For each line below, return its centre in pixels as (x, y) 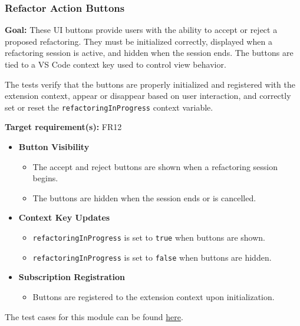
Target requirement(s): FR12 (63, 127)
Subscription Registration (72, 277)
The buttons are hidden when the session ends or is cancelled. (144, 197)
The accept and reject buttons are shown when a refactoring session (155, 166)
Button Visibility (54, 147)
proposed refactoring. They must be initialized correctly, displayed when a (139, 41)
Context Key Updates (64, 217)
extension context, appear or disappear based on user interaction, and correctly (148, 96)
